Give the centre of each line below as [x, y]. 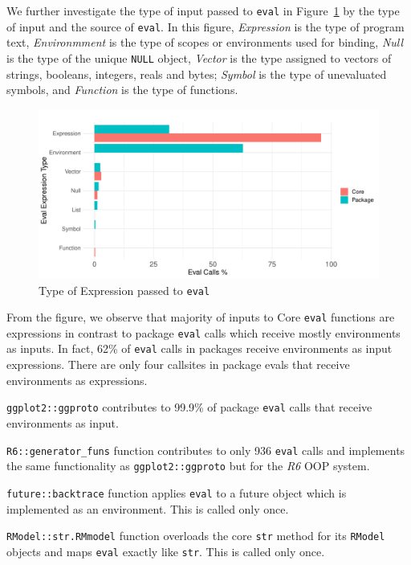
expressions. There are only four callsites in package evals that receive [178, 364]
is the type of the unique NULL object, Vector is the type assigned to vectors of [199, 57]
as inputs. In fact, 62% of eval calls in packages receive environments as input [199, 348]
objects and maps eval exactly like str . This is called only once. [166, 551]
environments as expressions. [77, 380]
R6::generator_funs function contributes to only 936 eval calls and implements [206, 450]
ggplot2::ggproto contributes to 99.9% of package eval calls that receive [189, 407]
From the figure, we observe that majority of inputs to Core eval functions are [201, 317]
